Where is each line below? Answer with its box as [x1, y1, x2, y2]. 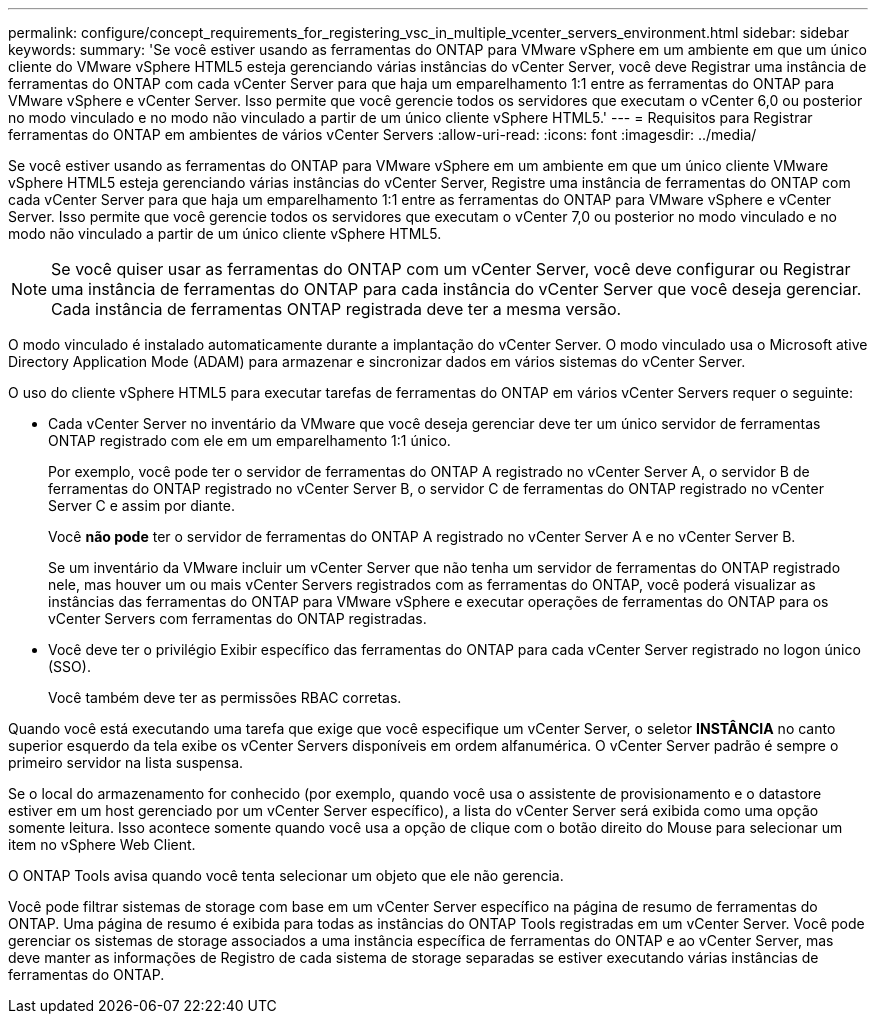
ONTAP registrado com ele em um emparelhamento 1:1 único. [48, 432, 451, 449]
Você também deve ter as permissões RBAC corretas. [48, 689, 402, 706]
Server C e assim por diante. [48, 497, 236, 514]
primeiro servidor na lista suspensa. [8, 754, 244, 771]
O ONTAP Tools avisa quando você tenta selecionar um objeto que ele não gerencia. [8, 867, 564, 884]
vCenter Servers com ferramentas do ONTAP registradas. [48, 610, 427, 627]
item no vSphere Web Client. [8, 836, 196, 853]
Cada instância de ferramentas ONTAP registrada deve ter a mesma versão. [51, 299, 622, 319]
